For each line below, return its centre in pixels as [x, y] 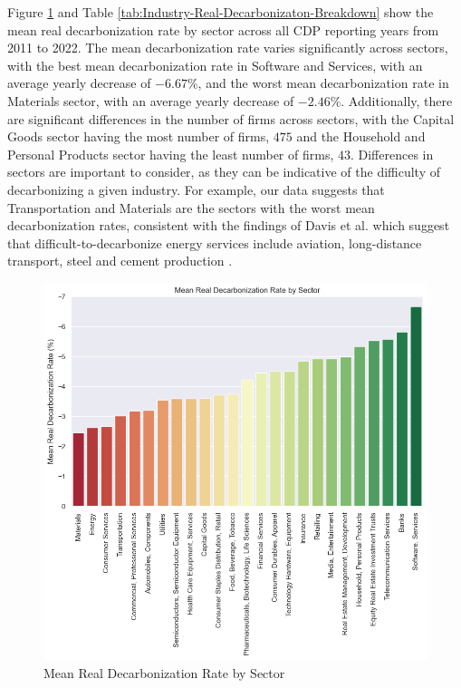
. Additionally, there [397, 100]
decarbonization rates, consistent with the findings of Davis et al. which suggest [229, 225]
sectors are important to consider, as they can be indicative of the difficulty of [224, 172]
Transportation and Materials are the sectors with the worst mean [191, 207]
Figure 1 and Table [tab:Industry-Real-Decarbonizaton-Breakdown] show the [221, 12]
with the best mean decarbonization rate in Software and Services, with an [215, 65]
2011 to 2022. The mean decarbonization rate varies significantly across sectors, [228, 48]
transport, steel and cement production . [120, 261]
